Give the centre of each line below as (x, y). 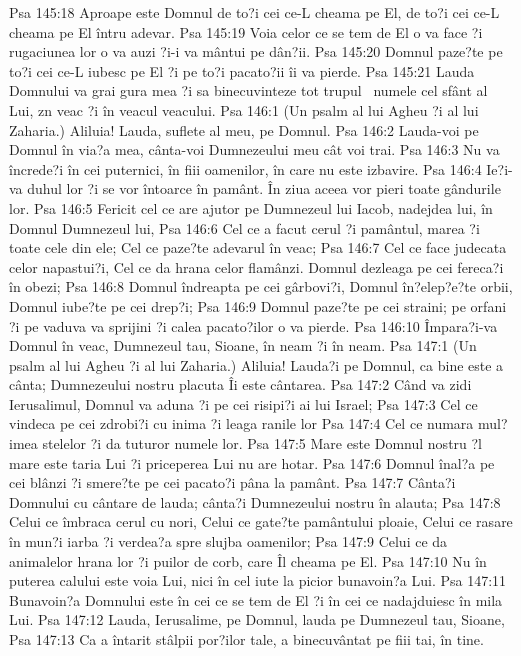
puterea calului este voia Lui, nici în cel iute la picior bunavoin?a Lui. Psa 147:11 (258, 580)
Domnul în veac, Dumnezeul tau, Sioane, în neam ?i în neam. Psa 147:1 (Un (243, 345)
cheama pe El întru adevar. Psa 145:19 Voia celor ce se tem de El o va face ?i (246, 31)
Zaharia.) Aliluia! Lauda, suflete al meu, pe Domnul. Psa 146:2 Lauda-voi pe (244, 129)
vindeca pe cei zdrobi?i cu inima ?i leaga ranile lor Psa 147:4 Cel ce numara (241, 423)
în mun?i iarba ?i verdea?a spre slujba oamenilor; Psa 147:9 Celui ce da (228, 541)
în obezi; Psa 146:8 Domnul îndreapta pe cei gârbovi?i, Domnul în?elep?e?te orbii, (261, 286)
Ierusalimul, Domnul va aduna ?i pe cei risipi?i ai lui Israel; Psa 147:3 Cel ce (243, 403)
